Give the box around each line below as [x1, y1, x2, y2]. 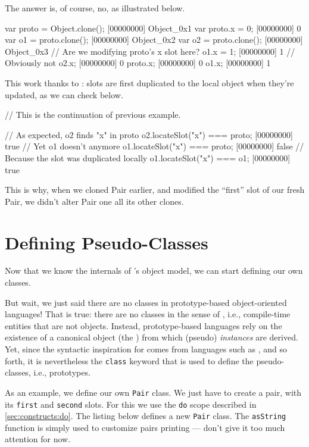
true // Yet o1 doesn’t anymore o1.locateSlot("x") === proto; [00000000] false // [5, 140, 304, 152]
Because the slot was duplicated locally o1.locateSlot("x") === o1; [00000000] [5, 151, 291, 164]
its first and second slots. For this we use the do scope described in [5, 398, 257, 410]
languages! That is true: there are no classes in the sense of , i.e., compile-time [5, 308, 291, 320]
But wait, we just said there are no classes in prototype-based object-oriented [5, 296, 287, 308]
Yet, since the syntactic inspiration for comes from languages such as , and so [5, 343, 287, 355]
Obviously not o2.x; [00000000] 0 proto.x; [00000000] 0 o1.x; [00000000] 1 [5, 57, 271, 69]
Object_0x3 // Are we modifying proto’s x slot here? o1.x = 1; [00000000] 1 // [5, 45, 295, 57]
